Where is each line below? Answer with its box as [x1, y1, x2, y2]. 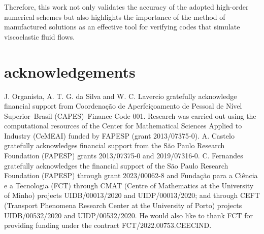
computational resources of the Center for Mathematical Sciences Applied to [4, 120, 242, 131]
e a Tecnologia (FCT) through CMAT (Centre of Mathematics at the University [4, 180, 254, 190]
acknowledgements [4, 61, 136, 82]
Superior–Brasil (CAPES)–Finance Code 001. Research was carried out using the [4, 110, 256, 121]
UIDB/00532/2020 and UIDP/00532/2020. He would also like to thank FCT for [4, 210, 253, 220]
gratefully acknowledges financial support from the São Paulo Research [4, 140, 225, 151]
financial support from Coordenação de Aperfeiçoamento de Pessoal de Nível [4, 101, 242, 111]
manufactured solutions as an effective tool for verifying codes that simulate [4, 21, 240, 32]
